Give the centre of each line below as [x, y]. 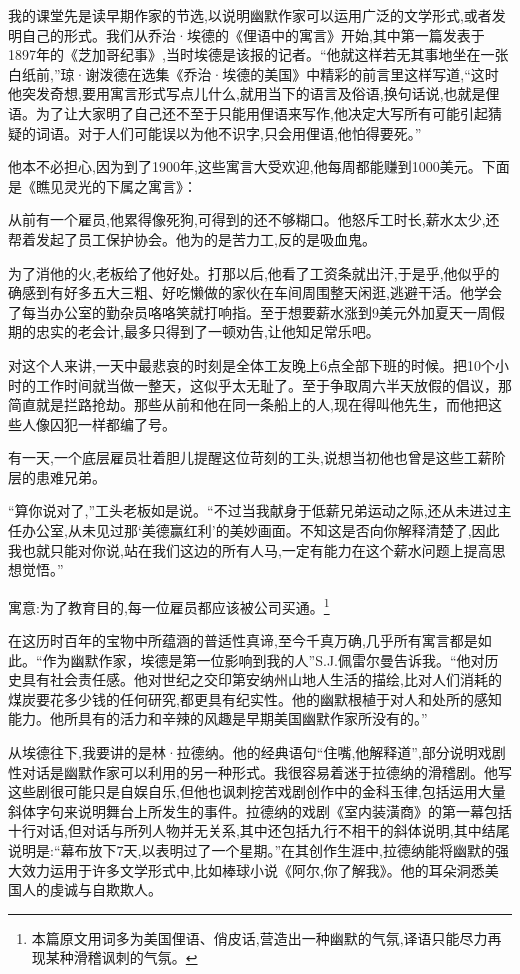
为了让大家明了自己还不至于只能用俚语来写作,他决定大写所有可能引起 [261, 112]
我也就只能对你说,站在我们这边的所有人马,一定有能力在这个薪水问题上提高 [250, 549]
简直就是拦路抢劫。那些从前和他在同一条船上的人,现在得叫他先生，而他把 [248, 404]
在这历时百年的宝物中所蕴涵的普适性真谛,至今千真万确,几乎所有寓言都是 [243, 640]
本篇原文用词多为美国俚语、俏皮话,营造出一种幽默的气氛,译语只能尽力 [259, 937]
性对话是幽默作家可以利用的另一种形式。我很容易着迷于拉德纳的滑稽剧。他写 [260, 771]
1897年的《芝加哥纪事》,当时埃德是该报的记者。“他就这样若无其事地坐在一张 [258, 54]
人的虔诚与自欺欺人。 [91, 889]
